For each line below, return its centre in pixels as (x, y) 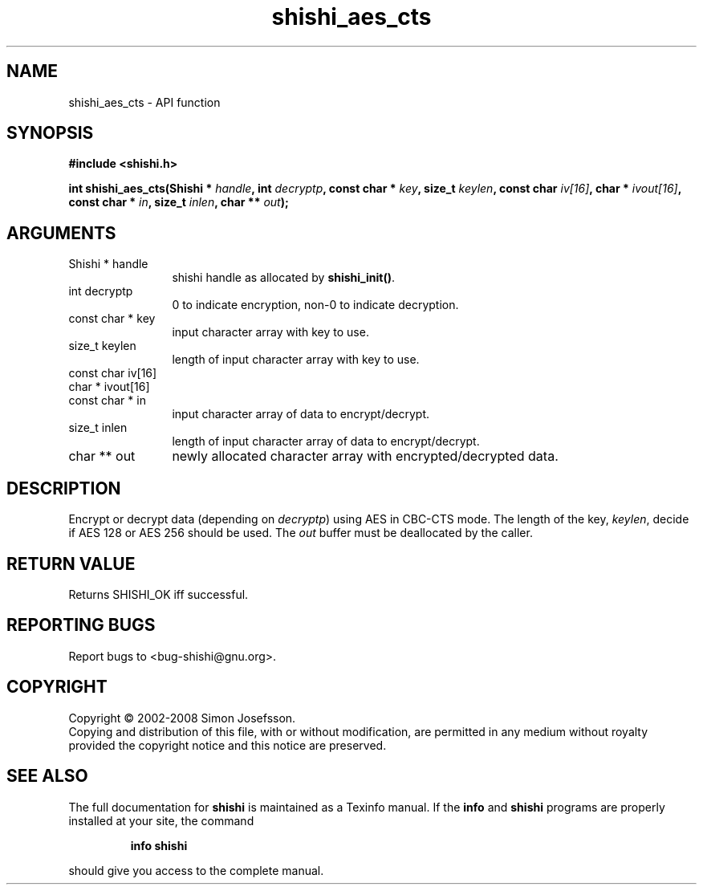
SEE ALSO (47, 776)
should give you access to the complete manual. (196, 870)
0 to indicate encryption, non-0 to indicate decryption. (315, 305)
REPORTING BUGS (81, 625)
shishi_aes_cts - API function (144, 102)
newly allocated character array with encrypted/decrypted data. (365, 456)
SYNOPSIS (50, 133)
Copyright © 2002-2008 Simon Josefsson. (182, 718)
